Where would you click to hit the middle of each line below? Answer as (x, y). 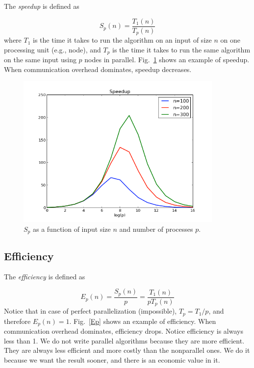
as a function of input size (72, 229)
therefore (17, 321)
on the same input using (40, 60)
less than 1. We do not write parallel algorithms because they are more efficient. (124, 340)
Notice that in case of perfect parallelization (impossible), (90, 311)
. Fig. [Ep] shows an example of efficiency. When (143, 321)
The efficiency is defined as (45, 276)
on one (230, 40)
